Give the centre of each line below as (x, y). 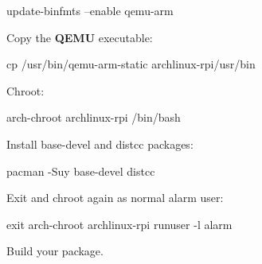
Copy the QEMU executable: (80, 37)
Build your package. (55, 251)
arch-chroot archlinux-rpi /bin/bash (94, 117)
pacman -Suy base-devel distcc (81, 171)
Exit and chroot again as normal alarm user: (115, 198)
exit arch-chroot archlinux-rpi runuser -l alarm (119, 224)
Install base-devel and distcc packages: (100, 144)
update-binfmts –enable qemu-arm (90, 10)
